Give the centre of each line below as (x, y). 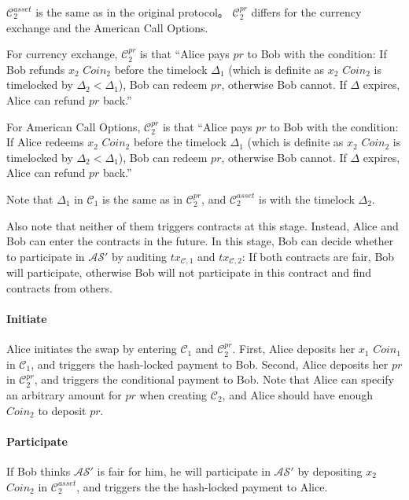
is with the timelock (307, 199)
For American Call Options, (74, 126)
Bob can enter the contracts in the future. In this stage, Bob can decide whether (200, 241)
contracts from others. (59, 287)
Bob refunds (36, 69)
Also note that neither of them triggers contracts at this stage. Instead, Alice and (203, 225)
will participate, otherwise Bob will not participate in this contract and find (189, 272)
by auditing (140, 256)
